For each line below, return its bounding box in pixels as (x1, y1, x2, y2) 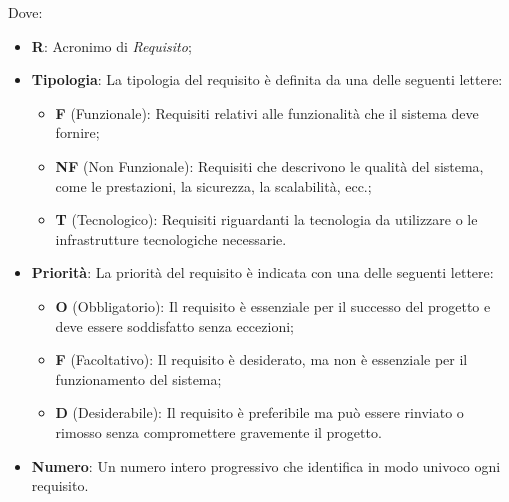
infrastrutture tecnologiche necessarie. (55, 228, 287, 249)
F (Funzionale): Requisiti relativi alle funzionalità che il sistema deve (55, 102, 479, 123)
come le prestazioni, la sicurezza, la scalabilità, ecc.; (55, 175, 372, 196)
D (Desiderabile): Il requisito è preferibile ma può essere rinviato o (55, 402, 464, 423)
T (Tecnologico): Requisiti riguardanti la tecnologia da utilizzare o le (55, 209, 478, 230)
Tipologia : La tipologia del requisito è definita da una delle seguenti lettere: (31, 69, 503, 90)
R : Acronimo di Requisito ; (31, 35, 192, 56)
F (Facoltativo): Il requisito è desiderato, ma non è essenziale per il (55, 349, 468, 370)
